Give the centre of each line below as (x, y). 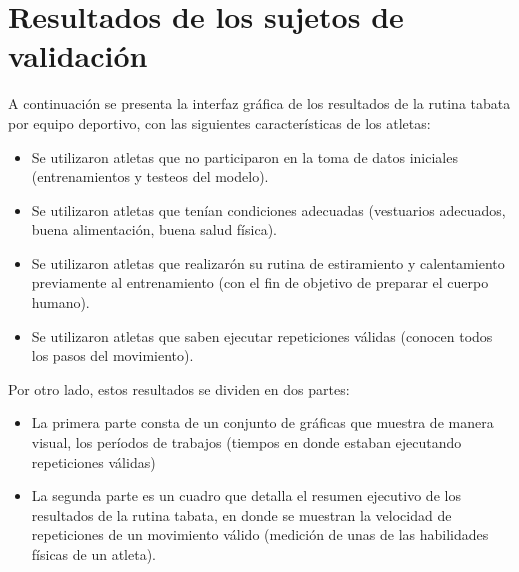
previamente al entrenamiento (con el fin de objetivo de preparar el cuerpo (260, 282)
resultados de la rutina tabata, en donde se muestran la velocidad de (241, 514)
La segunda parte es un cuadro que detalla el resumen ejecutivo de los (246, 495)
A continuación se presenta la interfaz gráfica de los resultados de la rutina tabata (259, 103)
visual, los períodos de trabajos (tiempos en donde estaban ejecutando (246, 442)
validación (78, 55)
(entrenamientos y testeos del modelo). (150, 176)
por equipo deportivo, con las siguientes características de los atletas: (219, 122)
